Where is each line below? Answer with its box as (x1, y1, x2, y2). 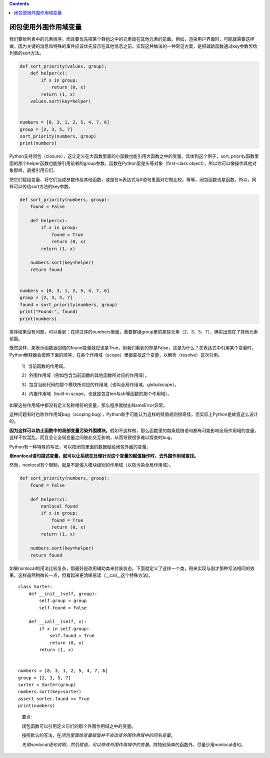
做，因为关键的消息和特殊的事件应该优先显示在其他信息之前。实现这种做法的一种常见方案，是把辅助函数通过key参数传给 (9, 43, 257, 49)
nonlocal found (40, 503, 78, 509)
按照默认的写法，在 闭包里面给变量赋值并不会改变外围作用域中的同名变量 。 (21, 732, 175, 738)
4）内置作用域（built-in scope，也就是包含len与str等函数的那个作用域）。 (21, 390, 172, 397)
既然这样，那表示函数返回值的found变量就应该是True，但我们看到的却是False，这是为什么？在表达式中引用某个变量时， (9, 345, 256, 351)
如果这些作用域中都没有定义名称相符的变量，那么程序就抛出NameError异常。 (9, 402, 167, 408)
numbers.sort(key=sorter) (18, 689, 82, 694)
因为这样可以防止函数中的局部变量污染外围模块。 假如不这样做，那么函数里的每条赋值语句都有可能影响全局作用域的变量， (9, 427, 259, 433)
